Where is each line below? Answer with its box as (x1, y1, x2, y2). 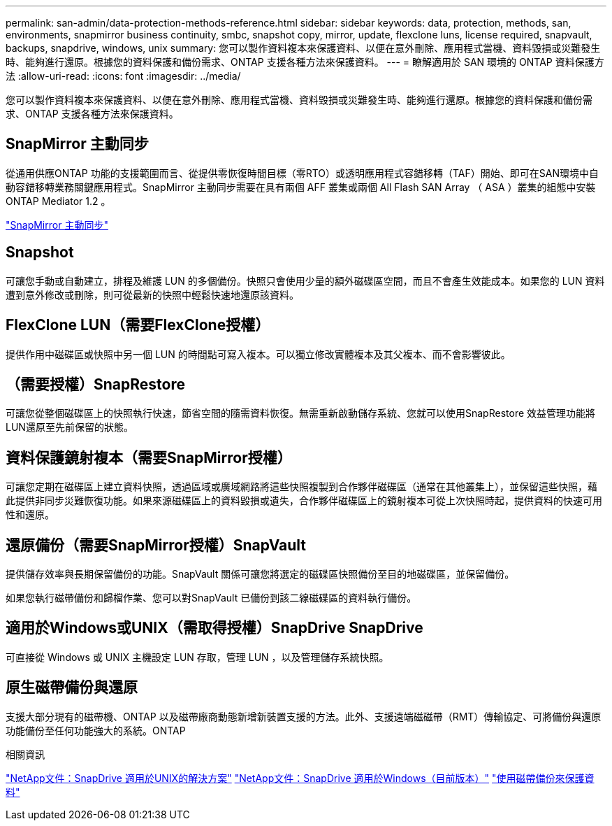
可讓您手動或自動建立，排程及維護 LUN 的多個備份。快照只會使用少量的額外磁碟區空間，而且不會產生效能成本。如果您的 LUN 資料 (6, 274, 605, 287)
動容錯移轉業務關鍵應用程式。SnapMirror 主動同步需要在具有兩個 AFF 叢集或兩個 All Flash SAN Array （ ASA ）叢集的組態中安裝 (6, 180, 596, 193)
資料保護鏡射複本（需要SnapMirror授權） (6, 448, 292, 467)
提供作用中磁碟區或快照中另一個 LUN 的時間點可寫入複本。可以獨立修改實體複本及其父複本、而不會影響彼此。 (6, 348, 511, 360)
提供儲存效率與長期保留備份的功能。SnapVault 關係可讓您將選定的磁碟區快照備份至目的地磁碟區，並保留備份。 (6, 568, 515, 581)
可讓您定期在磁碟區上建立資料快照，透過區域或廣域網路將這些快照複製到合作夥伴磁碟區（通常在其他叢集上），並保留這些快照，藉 (6, 480, 597, 493)
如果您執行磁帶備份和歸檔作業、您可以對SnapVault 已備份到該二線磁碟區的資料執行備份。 (6, 592, 417, 604)
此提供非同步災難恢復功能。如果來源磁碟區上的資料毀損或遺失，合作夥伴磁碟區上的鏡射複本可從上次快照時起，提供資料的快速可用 (6, 494, 602, 507)
